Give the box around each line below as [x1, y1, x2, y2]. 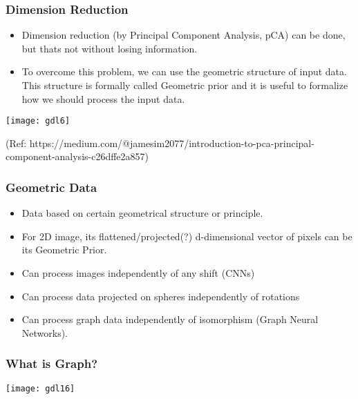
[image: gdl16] [6, 383, 75, 393]
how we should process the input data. [21, 91, 185, 106]
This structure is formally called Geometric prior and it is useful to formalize [21, 78, 348, 92]
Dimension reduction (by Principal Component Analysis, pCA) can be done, [21, 28, 346, 42]
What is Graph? [6, 355, 98, 372]
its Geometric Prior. [21, 242, 107, 257]
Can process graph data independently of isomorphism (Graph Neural [21, 312, 319, 327]
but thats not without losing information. [21, 41, 198, 55]
